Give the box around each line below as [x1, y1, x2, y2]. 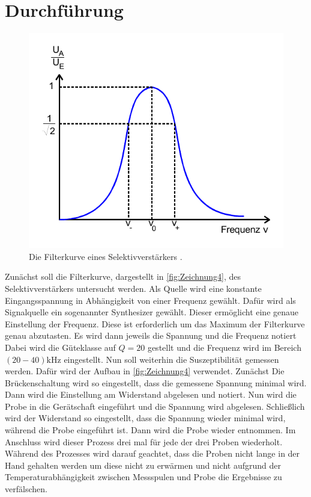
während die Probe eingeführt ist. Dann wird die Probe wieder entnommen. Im [5, 424, 296, 436]
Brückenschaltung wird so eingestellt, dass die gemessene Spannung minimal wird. [5, 376, 307, 389]
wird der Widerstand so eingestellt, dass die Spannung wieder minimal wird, [5, 412, 286, 424]
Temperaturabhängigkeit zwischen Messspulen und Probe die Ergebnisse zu [5, 471, 282, 483]
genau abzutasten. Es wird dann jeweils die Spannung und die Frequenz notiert [5, 329, 297, 342]
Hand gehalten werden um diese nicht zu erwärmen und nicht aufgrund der [5, 458, 281, 471]
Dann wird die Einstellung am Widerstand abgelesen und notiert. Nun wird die [5, 388, 297, 401]
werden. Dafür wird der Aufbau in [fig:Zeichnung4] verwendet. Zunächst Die [5, 365, 285, 377]
